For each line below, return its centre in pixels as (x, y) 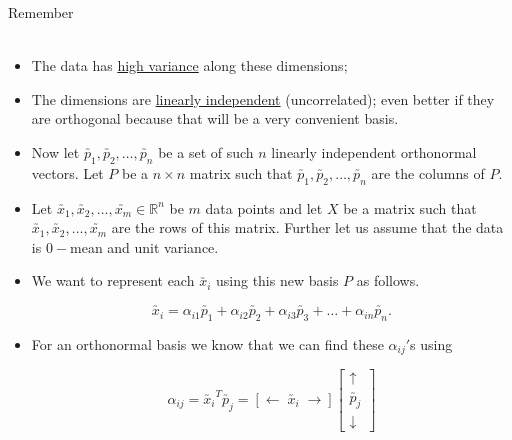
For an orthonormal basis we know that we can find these (207, 343)
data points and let (264, 207)
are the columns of (428, 172)
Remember (41, 12)
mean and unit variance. (144, 246)
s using (431, 343)
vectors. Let (67, 172)
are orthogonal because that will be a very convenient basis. (215, 118)
